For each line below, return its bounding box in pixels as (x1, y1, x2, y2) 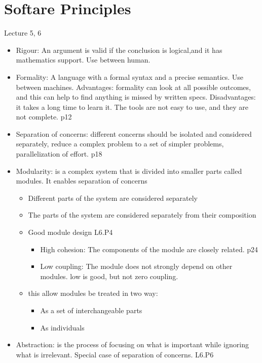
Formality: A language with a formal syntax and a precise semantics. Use (16, 71, 244, 82)
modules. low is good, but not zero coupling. (40, 270, 178, 281)
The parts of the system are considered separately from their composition (28, 209, 256, 220)
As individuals (40, 322, 85, 332)
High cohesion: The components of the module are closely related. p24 (40, 244, 258, 254)
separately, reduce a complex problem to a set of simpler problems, (16, 138, 224, 149)
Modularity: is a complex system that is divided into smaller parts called (16, 165, 242, 176)
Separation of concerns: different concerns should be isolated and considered (16, 128, 252, 139)
